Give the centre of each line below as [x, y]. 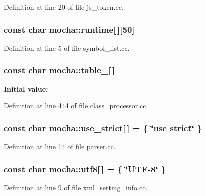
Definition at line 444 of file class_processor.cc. [76, 106]
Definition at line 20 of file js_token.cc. [64, 7]
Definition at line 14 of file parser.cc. [60, 147]
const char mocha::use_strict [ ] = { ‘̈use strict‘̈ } [103, 128]
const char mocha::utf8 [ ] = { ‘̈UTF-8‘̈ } [85, 169]
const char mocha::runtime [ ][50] [69, 29]
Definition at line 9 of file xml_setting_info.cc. [76, 187]
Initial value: [26, 88]
